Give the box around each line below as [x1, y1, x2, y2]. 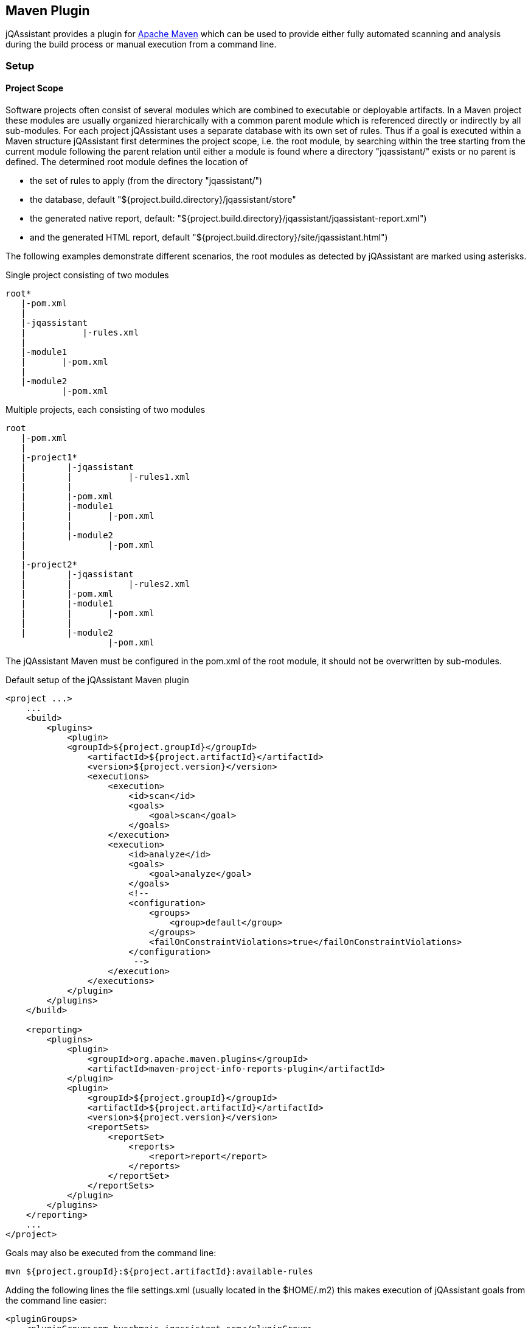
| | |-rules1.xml [21, 472, 190, 482]
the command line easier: [5, 1295, 107, 1306]
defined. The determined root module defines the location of [5, 156, 248, 167]
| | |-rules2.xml [21, 579, 190, 589]
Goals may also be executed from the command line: [5, 1248, 217, 1259]
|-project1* [21, 452, 78, 463]
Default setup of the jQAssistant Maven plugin [5, 675, 189, 686]
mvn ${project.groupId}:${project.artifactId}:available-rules [5, 1267, 313, 1277]
